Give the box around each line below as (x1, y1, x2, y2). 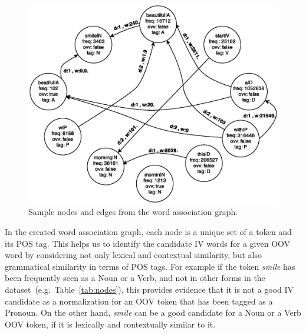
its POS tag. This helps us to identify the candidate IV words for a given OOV (5, 237, 291, 249)
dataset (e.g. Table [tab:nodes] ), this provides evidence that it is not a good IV (5, 283, 294, 296)
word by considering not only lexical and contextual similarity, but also (5, 249, 262, 261)
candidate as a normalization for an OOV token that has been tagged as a (5, 295, 273, 307)
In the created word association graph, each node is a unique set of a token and (5, 226, 292, 238)
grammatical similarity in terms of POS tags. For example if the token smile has (5, 260, 295, 272)
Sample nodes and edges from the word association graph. (28, 206, 238, 218)
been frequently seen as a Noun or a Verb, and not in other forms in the (5, 272, 265, 284)
